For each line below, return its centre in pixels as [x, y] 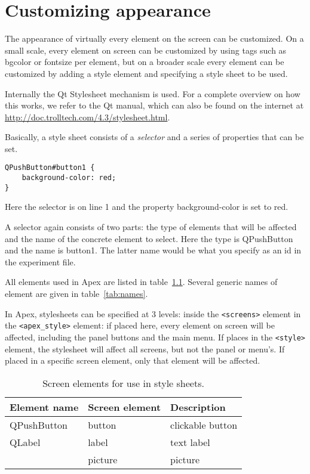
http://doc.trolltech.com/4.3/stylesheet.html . [88, 117]
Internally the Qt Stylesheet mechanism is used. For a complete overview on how [153, 93]
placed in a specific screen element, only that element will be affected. [133, 360]
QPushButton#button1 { [50, 168]
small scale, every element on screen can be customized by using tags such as [146, 50]
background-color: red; [69, 178]
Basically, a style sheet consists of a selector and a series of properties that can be [154, 137]
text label [190, 442]
